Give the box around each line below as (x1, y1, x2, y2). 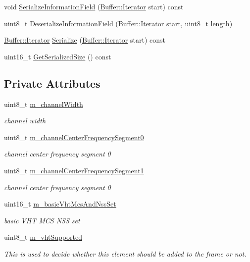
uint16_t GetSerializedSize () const (4, 51, 111, 61)
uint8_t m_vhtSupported (4, 232, 82, 242)
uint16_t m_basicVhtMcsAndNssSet (4, 199, 116, 209)
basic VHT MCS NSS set (4, 215, 80, 225)
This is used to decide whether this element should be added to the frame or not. (4, 248, 247, 259)
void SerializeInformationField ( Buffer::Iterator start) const (4, 1, 184, 11)
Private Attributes (4, 75, 100, 91)
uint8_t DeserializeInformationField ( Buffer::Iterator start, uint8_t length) (4, 18, 233, 28)
